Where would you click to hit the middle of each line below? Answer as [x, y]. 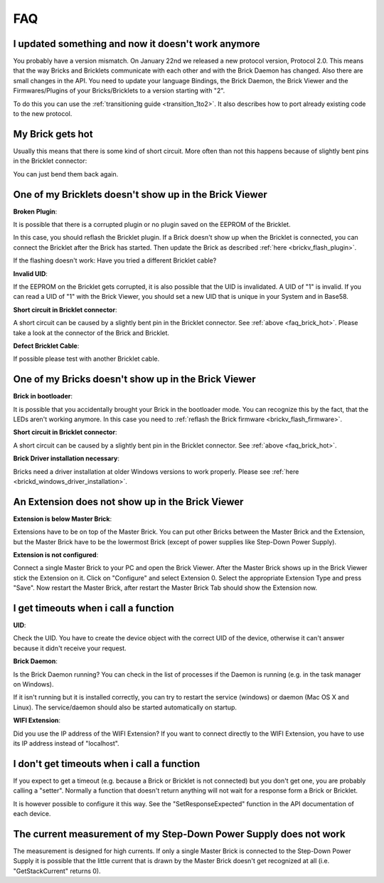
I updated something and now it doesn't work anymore [137, 44]
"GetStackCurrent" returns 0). [57, 871]
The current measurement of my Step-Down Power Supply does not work [179, 834]
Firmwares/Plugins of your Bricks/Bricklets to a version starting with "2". [119, 91]
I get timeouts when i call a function [94, 608]
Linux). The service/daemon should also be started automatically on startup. [125, 707]
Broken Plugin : [35, 211]
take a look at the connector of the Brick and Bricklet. [91, 333]
